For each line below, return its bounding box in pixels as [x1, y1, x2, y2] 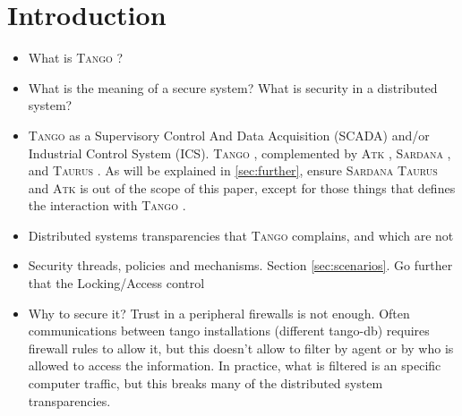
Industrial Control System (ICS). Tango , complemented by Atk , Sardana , [28, 143, 451, 162]
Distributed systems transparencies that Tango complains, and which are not [28, 225, 454, 244]
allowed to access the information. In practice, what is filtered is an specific [28, 356, 441, 375]
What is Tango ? [28, 48, 124, 67]
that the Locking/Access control [28, 274, 205, 293]
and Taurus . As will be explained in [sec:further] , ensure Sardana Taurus [28, 161, 438, 180]
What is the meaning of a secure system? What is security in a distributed [28, 78, 438, 97]
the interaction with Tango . [28, 196, 186, 215]
